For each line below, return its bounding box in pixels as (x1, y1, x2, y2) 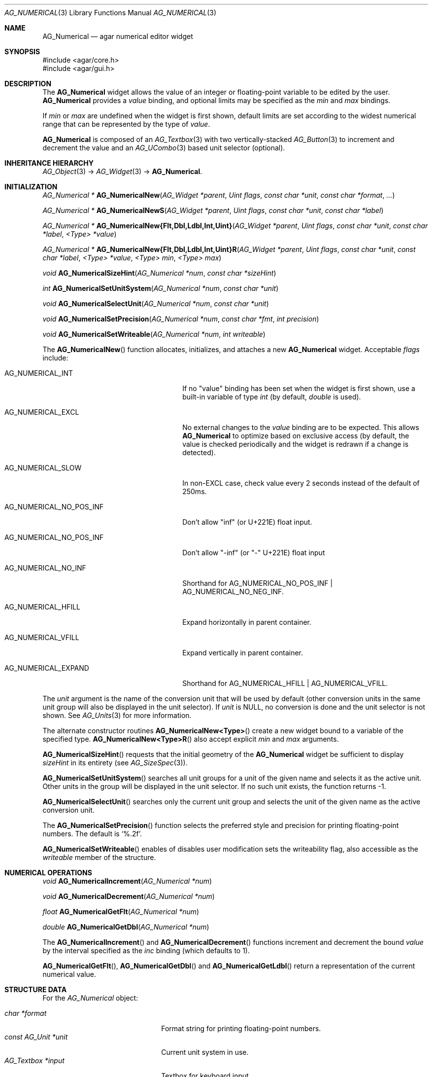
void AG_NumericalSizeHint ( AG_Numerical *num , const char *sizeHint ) (42, 269, 276, 277)
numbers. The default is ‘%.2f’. (42, 829, 142, 838)
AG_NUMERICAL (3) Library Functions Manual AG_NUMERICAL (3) (4, 8, 217, 17)
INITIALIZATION (4, 182, 58, 191)
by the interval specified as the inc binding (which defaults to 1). (42, 946, 250, 955)
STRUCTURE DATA (4, 985, 67, 994)
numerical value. (42, 970, 97, 978)
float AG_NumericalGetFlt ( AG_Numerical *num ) (42, 907, 199, 916)
